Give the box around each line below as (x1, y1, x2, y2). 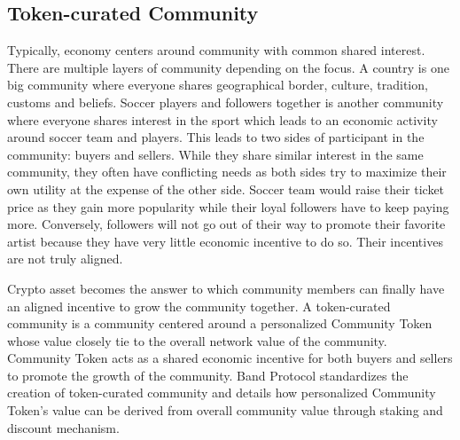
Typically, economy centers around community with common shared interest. (7, 41, 425, 59)
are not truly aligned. (7, 249, 123, 268)
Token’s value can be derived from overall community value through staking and (7, 401, 443, 420)
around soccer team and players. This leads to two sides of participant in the (7, 128, 425, 146)
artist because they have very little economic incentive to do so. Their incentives (7, 232, 443, 250)
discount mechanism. (7, 418, 120, 436)
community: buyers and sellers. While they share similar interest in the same (7, 145, 424, 163)
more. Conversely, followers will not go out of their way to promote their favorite (7, 215, 446, 233)
